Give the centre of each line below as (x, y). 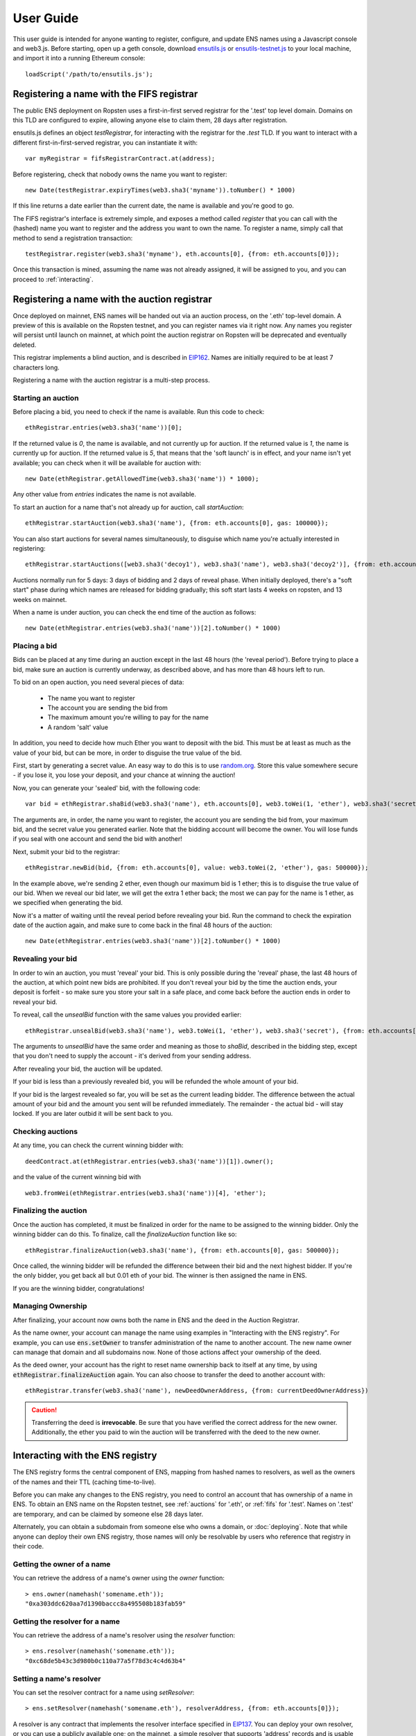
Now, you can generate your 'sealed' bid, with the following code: (106, 787)
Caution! (44, 1410)
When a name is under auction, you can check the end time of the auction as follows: (135, 612)
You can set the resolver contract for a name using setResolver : (104, 1692)
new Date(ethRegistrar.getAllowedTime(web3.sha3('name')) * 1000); (142, 479)
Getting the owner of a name (62, 1564)
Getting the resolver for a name (67, 1621)
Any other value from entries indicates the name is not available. (105, 494)
